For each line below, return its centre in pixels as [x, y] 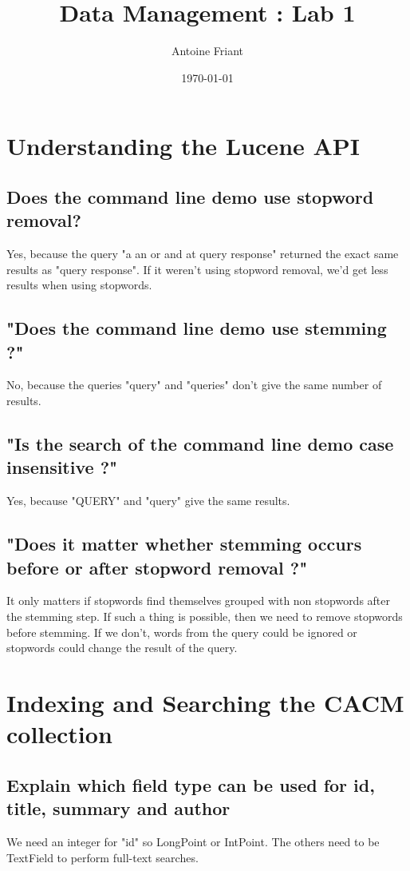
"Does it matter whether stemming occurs [184, 544]
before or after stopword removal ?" [157, 567]
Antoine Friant [207, 51]
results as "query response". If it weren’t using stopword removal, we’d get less [197, 269]
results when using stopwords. [79, 285]
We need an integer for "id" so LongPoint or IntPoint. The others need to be [193, 841]
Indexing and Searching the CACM [205, 702]
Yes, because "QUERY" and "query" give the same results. [148, 501]
